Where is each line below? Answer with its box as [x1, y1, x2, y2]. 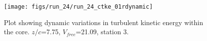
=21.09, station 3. [75, 27, 129, 37]
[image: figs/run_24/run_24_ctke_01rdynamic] [4, 3, 153, 10]
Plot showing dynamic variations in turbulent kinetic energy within [4, 17, 203, 27]
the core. [4, 27, 30, 37]
